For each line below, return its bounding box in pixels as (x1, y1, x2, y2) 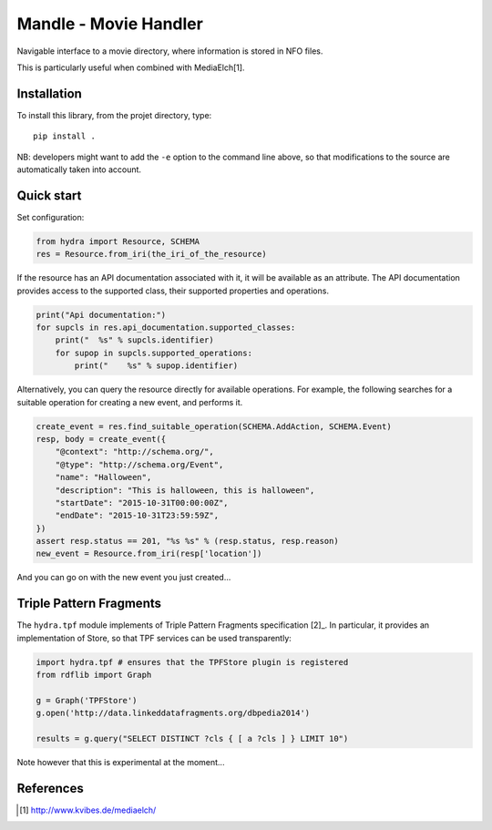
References (16, 780, 84, 796)
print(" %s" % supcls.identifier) (55, 335, 214, 345)
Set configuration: (16, 211, 85, 222)
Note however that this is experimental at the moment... (16, 757, 225, 768)
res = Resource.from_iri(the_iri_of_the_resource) (36, 249, 268, 260)
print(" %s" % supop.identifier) (74, 361, 239, 371)
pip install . (33, 131, 96, 141)
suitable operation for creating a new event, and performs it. (16, 396, 243, 407)
